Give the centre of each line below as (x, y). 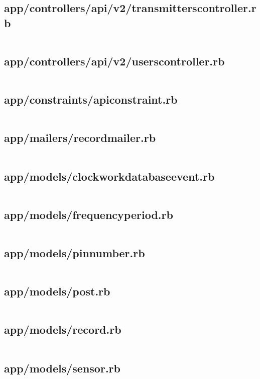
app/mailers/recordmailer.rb (80, 138)
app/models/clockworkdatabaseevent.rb (109, 176)
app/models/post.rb (57, 291)
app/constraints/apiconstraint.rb (91, 99)
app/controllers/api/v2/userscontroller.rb (114, 61)
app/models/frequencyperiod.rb (89, 214)
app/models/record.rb (63, 329)
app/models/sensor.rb (62, 368)
